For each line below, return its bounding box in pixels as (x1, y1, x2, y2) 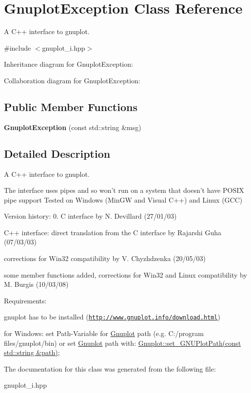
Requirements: (4, 295, 47, 305)
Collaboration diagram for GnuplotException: (4, 75, 140, 85)
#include (4, 42, 31, 53)
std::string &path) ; (4, 347, 60, 357)
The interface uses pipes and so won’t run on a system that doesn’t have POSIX (4, 185, 244, 195)
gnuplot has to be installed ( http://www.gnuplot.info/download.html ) (4, 312, 220, 322)
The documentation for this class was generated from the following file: (4, 363, 216, 374)
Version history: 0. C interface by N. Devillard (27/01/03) (4, 211, 177, 221)
